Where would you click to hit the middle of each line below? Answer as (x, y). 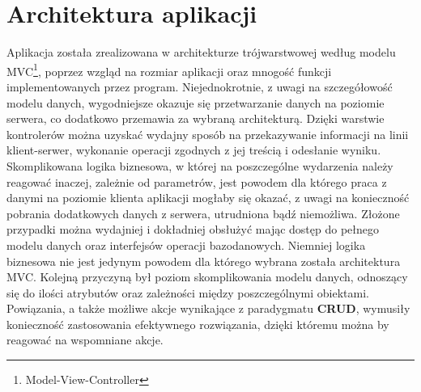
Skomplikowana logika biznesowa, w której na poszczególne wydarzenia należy (200, 165)
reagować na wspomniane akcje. (85, 340)
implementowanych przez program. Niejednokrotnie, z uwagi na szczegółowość (200, 86)
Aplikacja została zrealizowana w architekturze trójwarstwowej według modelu (201, 52)
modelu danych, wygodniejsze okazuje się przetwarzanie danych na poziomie (196, 102)
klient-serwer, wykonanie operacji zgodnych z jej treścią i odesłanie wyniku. (194, 150)
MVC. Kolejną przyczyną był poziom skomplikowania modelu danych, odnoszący (207, 277)
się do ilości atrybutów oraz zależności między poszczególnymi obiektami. (188, 292)
